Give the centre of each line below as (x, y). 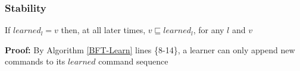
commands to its (35, 61)
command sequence (133, 61)
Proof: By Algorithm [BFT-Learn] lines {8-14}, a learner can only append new (150, 49)
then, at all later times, (103, 30)
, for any (209, 30)
